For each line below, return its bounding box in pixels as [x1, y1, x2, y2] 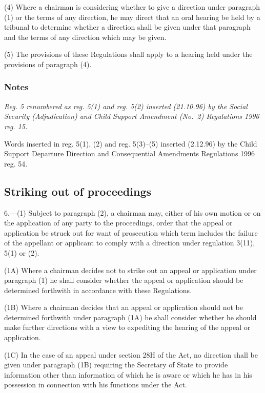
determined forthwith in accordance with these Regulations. [4, 284, 192, 295]
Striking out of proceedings [4, 183, 151, 199]
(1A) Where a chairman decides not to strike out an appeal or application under [4, 264, 257, 275]
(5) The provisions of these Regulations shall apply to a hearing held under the [4, 49, 253, 59]
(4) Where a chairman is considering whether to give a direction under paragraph [4, 2, 260, 12]
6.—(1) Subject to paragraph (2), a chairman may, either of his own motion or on [4, 207, 261, 218]
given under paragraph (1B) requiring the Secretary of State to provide [4, 359, 228, 370]
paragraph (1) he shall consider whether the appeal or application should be [4, 275, 243, 285]
